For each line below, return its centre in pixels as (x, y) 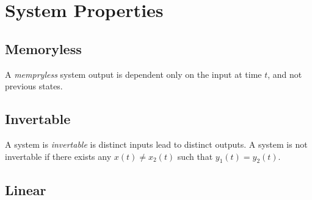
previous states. (34, 86)
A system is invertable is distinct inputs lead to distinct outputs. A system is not (156, 144)
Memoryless (43, 48)
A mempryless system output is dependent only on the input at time (133, 74)
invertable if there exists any (58, 156)
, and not (285, 74)
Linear (26, 189)
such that (195, 156)
